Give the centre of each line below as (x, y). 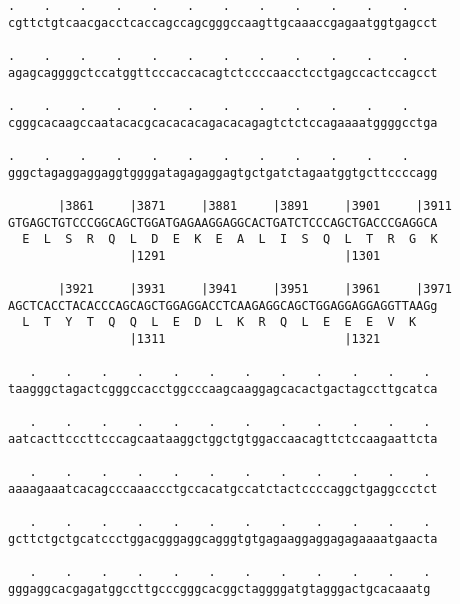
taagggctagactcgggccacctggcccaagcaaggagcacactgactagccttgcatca (223, 389)
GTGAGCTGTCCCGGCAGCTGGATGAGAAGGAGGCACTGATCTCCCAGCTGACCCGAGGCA (223, 222)
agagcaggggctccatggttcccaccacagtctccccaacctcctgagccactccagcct (223, 72)
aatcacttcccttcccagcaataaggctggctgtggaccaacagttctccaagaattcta (223, 439)
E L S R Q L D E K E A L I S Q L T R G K (230, 239)
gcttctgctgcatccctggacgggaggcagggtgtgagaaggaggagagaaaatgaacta (223, 539)
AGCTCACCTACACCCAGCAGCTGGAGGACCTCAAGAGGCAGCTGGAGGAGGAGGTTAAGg (223, 305)
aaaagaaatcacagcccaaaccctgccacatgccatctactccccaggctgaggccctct (223, 489)
